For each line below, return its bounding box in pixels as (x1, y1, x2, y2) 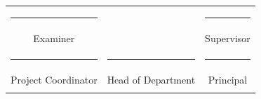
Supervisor (205, 31, 250, 45)
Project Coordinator (11, 72, 98, 87)
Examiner (33, 31, 75, 45)
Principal (208, 72, 248, 87)
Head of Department (107, 72, 196, 87)
